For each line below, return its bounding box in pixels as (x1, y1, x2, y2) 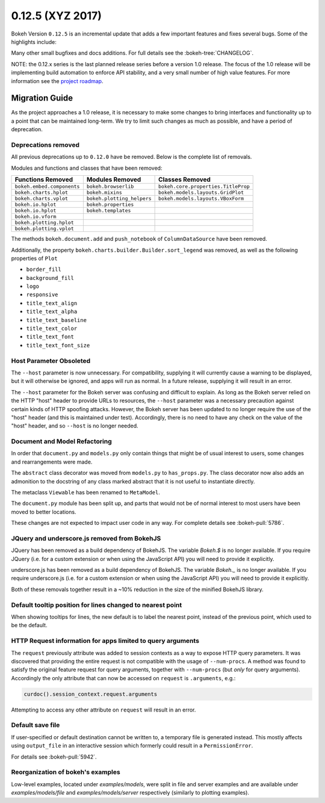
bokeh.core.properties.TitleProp (158, 184, 250, 190)
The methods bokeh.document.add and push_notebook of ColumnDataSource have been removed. (11, 235, 267, 243)
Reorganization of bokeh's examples (11, 768, 120, 777)
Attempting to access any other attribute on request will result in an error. (11, 706, 196, 713)
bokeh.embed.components (14, 184, 80, 190)
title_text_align (26, 300, 78, 306)
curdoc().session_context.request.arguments (23, 690, 158, 698)
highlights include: (11, 38, 57, 45)
